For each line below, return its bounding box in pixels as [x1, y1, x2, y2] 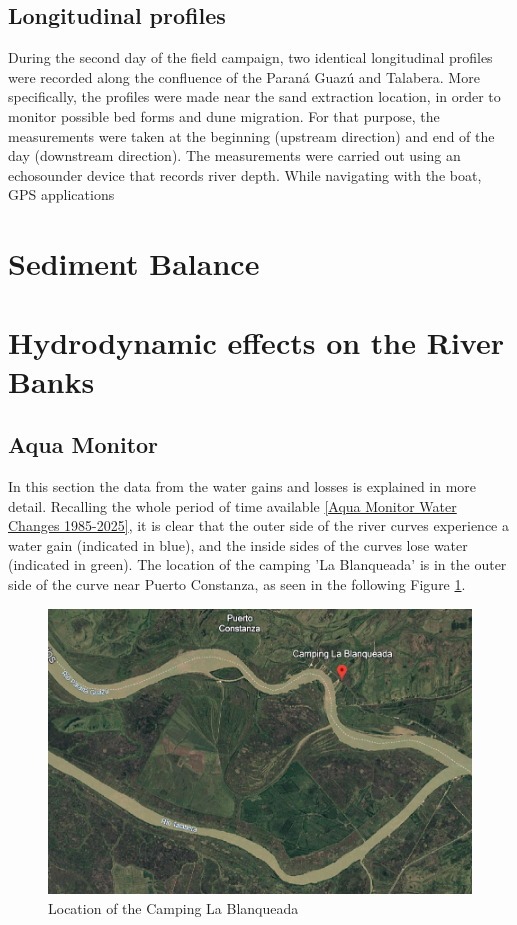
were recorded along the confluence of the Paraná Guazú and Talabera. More [8, 66, 480, 87]
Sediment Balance [8, 243, 260, 284]
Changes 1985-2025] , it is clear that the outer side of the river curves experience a [8, 515, 509, 536]
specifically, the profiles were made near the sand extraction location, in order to [8, 86, 501, 107]
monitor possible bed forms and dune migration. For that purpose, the [8, 105, 440, 126]
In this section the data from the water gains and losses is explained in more [8, 476, 477, 497]
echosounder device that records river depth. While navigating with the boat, [8, 164, 482, 185]
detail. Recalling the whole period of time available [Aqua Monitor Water [8, 495, 457, 516]
